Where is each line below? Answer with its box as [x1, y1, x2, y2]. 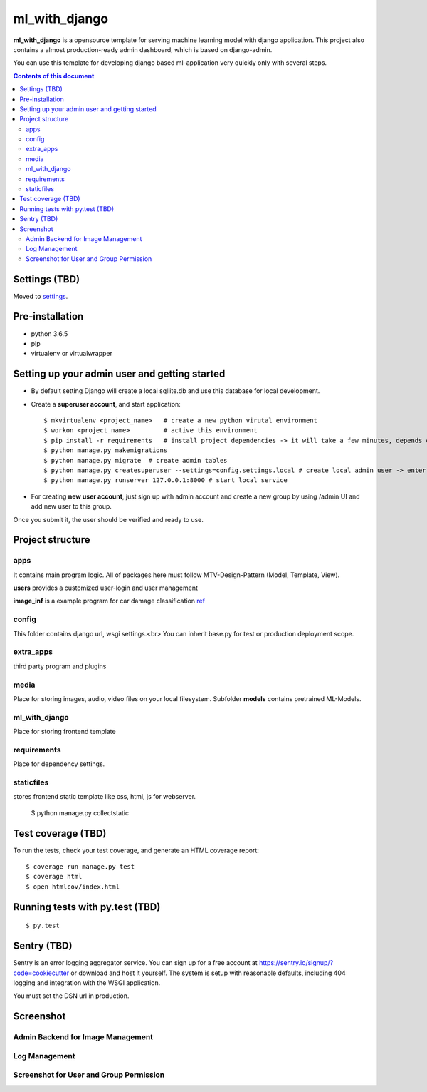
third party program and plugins [13, 662, 107, 670]
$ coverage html [26, 872, 83, 881]
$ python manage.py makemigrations [43, 447, 168, 454]
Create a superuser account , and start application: [31, 399, 181, 408]
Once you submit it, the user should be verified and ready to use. [13, 515, 204, 524]
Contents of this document [13, 71, 95, 80]
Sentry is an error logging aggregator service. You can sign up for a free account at [13, 959, 258, 967]
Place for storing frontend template [13, 728, 117, 736]
